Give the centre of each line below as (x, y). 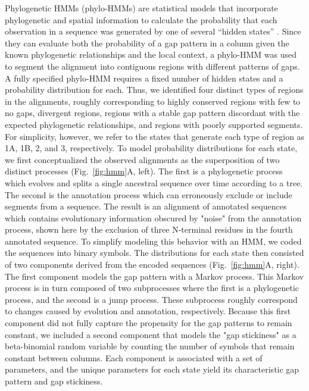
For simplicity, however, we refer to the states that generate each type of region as (155, 136)
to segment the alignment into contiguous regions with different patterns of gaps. (152, 66)
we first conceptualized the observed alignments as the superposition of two (142, 159)
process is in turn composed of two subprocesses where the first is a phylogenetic (152, 288)
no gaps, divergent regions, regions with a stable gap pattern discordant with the (152, 113)
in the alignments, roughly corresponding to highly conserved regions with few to (153, 101)
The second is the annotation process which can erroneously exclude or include (149, 194)
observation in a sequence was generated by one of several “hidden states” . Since (153, 31)
